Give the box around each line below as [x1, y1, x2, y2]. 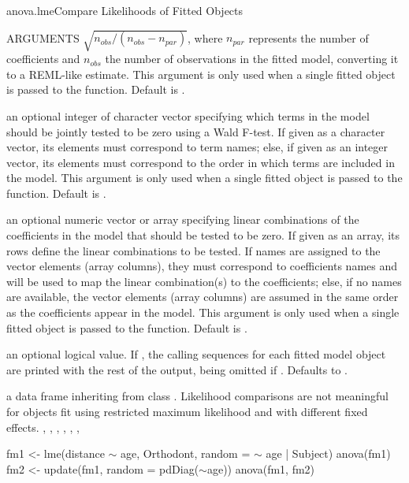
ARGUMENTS [6, 29, 80, 46]
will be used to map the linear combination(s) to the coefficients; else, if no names [6, 273, 402, 289]
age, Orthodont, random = [121, 445, 251, 462]
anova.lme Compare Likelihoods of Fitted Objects [6, 2, 244, 18]
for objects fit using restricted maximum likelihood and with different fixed [6, 403, 368, 420]
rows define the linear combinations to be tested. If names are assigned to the [6, 242, 381, 258]
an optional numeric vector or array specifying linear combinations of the [6, 211, 359, 228]
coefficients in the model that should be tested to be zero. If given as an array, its [6, 227, 400, 243]
